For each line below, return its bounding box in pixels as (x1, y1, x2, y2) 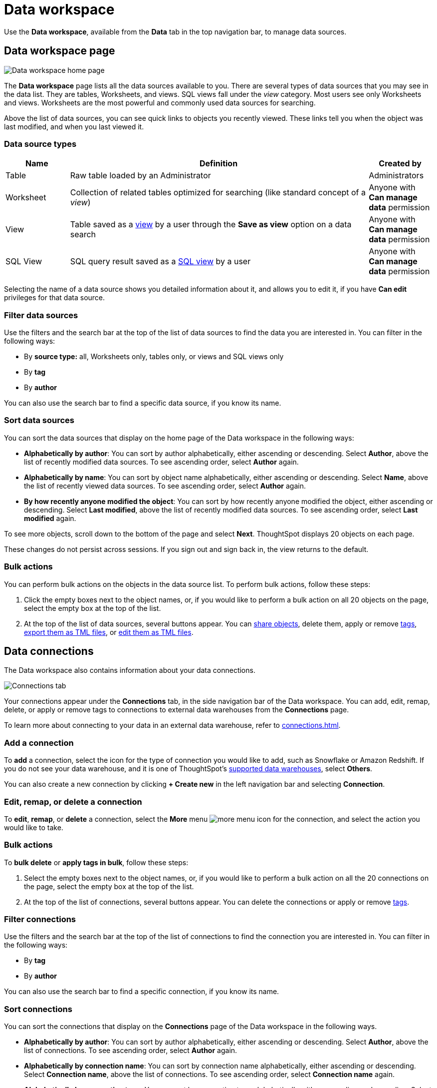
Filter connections (4, 914, 76, 925)
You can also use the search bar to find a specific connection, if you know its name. (4, 987, 279, 996)
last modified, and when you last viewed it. (4, 122, 144, 131)
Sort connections (4, 1004, 72, 1014)
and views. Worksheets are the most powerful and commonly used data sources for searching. (4, 98, 316, 107)
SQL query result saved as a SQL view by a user (70, 256, 251, 267)
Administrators (369, 170, 424, 181)
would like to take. (4, 823, 63, 832)
